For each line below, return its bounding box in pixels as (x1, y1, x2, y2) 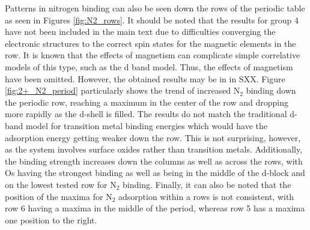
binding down (246, 84, 296, 97)
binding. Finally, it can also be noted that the (123, 178, 291, 190)
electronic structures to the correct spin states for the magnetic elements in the (5, 37, 296, 49)
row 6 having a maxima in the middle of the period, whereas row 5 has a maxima (5, 202, 305, 214)
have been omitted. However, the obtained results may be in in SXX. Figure (5, 72, 285, 85)
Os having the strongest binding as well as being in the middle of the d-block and (5, 166, 305, 179)
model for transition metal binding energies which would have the (26, 119, 268, 132)
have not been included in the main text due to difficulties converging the (5, 25, 276, 38)
